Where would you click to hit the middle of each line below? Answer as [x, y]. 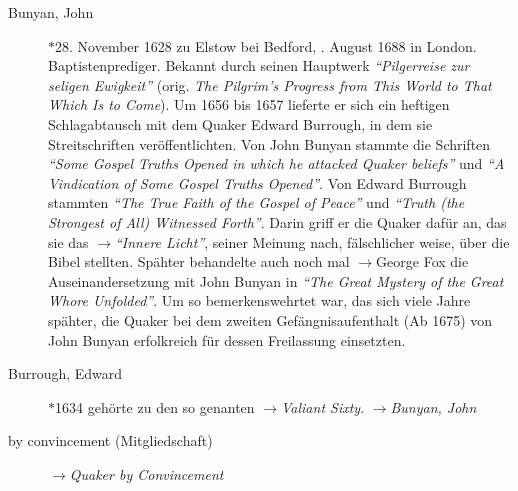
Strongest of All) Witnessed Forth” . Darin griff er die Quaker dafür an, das [277, 221]
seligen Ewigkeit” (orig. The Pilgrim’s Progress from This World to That [270, 84]
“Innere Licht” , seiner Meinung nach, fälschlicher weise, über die [312, 241]
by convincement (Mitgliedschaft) [110, 440]
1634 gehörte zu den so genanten [155, 406]
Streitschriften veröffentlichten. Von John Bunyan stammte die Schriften [269, 143]
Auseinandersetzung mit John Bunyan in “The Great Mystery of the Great [276, 280]
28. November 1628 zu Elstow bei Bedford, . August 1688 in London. [266, 45]
